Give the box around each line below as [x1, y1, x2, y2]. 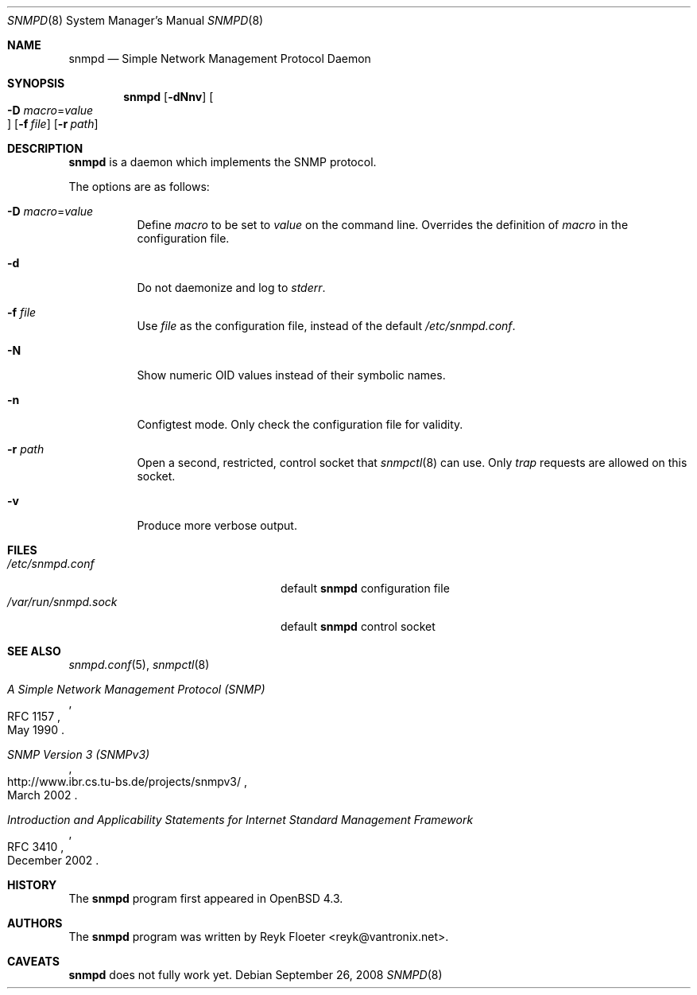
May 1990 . [7, 723, 64, 737]
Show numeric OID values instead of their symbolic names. [137, 368, 446, 382]
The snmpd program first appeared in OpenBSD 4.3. [68, 892, 343, 905]
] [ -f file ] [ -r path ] [7, 117, 99, 130]
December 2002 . [7, 853, 99, 867]
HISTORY [7, 878, 57, 892]
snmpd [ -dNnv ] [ [123, 90, 214, 103]
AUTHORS [7, 916, 63, 930]
